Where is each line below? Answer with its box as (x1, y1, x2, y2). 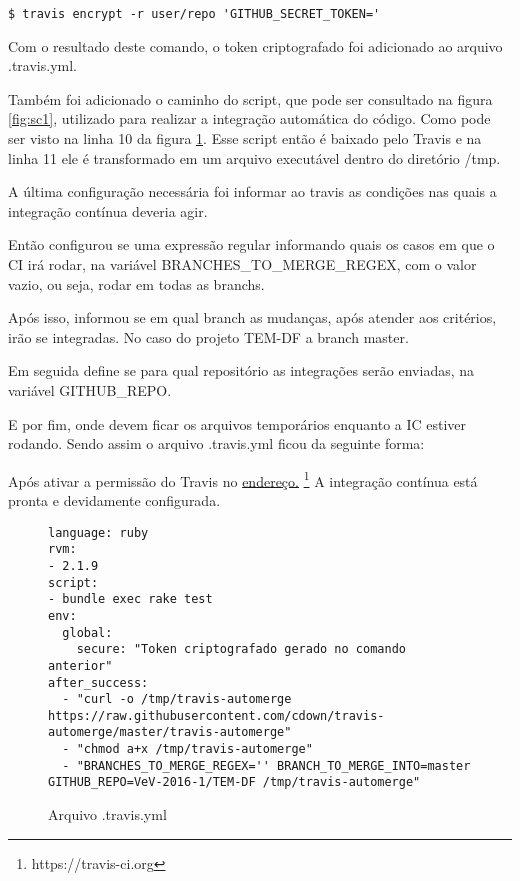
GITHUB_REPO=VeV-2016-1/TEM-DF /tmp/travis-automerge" (48, 775, 421, 790)
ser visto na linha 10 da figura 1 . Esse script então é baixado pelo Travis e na (8, 128, 482, 149)
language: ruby (48, 525, 149, 540)
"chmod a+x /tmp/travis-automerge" (76, 742, 313, 757)
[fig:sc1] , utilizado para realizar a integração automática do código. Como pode (8, 108, 491, 129)
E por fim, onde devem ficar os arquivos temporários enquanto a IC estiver (8, 413, 467, 434)
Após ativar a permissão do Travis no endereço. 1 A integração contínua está (8, 467, 478, 491)
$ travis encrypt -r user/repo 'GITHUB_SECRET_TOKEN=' (8, 7, 381, 21)
